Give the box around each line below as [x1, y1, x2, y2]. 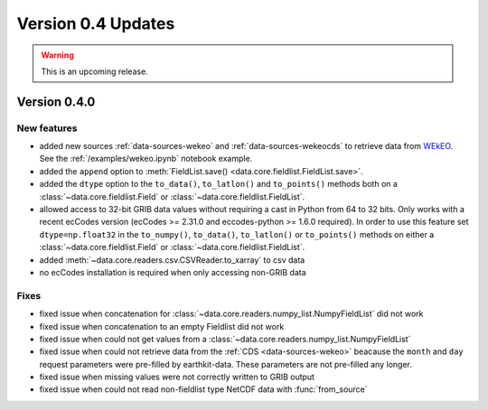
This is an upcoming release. [41, 66, 148, 77]
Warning [41, 50, 74, 61]
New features [16, 122, 78, 135]
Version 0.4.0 [16, 94, 96, 109]
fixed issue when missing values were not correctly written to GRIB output [39, 371, 315, 383]
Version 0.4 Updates [16, 14, 175, 33]
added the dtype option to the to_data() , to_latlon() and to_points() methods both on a [39, 179, 398, 190]
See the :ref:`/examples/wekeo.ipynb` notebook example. [39, 154, 253, 164]
